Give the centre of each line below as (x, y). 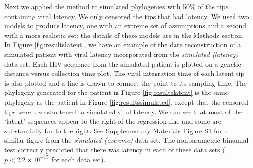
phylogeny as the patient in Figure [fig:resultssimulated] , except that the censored (126, 102)
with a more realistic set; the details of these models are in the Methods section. (124, 35)
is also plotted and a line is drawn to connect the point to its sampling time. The (126, 83)
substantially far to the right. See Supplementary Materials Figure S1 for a (116, 130)
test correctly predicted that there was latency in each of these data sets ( (115, 149)
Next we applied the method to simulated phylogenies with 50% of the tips (117, 6)
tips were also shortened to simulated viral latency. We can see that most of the (124, 111)
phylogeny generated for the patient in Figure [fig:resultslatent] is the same (116, 92)
